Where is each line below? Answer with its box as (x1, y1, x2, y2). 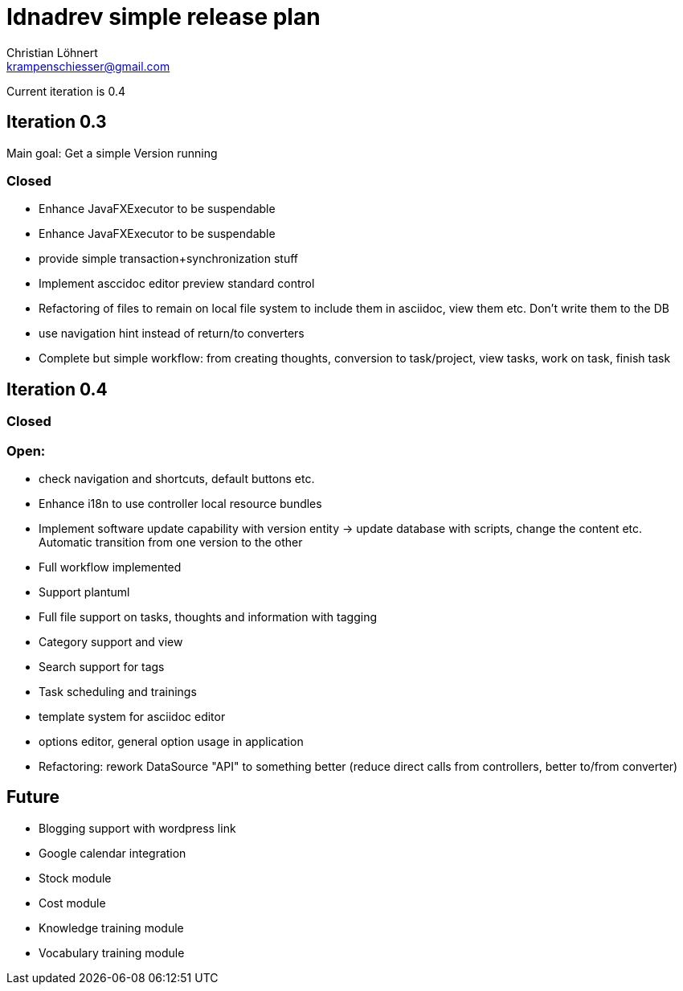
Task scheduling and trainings (39, 684, 197, 698)
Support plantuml (39, 584, 130, 599)
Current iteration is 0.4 (6, 84, 125, 98)
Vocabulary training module (39, 945, 185, 960)
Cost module (39, 895, 106, 910)
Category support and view (39, 634, 183, 649)
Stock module (39, 870, 112, 885)
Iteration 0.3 (6, 112, 107, 133)
